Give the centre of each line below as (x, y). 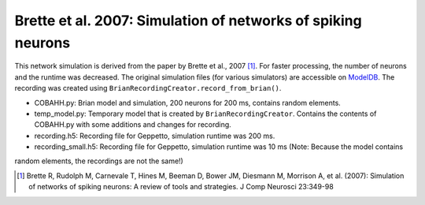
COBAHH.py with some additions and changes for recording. (133, 125)
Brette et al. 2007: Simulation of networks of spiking (188, 20)
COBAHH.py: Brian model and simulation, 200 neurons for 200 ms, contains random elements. (188, 102)
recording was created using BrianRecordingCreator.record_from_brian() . (148, 88)
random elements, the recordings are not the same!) (99, 161)
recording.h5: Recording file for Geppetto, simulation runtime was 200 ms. (155, 136)
